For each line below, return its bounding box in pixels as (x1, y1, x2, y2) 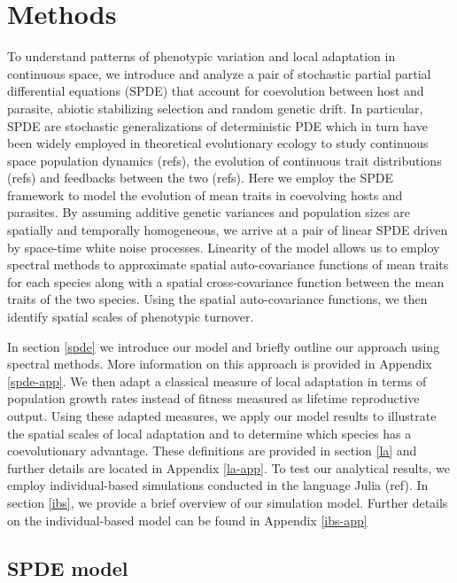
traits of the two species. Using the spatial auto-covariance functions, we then (7, 290, 428, 308)
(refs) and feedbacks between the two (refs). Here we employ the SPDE (7, 168, 394, 187)
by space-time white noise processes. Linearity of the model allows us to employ (7, 237, 440, 256)
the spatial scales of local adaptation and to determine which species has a (7, 424, 412, 442)
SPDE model (7, 554, 128, 581)
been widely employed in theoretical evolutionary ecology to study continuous (7, 134, 429, 152)
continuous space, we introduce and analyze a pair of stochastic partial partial (7, 64, 431, 82)
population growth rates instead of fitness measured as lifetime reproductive (7, 389, 420, 408)
